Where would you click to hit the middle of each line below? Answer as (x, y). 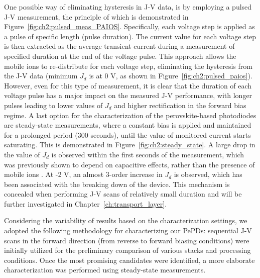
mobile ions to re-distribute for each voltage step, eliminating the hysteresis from (128, 66)
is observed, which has (208, 174)
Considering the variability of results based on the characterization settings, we (126, 220)
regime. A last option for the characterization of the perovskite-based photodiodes (130, 115)
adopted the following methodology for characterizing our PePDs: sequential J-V (128, 230)
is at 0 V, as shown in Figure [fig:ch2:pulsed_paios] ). (171, 76)
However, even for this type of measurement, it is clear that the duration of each (128, 85)
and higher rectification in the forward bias (180, 105)
